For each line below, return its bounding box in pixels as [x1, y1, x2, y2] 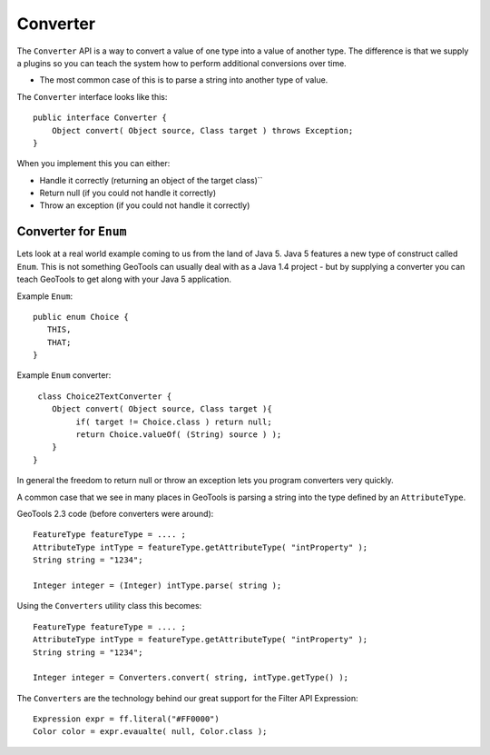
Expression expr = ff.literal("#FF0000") [33, 714, 220, 724]
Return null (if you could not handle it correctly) [39, 187, 217, 199]
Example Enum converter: [16, 370, 112, 381]
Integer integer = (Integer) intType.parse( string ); [33, 580, 282, 591]
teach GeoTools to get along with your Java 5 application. [16, 273, 231, 285]
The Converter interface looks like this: [16, 91, 168, 102]
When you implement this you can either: [16, 158, 171, 169]
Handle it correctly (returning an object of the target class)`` [39, 174, 263, 185]
